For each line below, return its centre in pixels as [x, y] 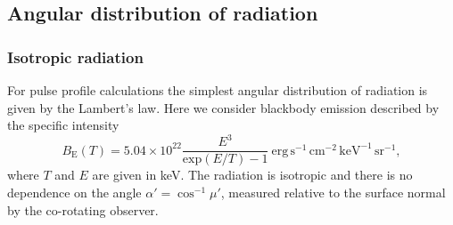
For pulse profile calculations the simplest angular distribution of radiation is [218, 90]
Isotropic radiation [75, 56]
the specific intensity [63, 125]
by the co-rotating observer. [83, 209]
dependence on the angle [74, 192]
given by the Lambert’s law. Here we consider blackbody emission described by [223, 107]
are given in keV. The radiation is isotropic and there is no [252, 175]
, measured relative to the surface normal [333, 192]
